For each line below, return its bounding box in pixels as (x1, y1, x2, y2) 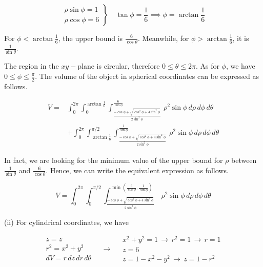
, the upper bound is (58, 33, 123, 43)
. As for (195, 60, 219, 71)
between (231, 155, 257, 166)
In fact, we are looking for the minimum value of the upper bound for (4, 155, 223, 166)
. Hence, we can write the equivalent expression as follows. (46, 165, 229, 175)
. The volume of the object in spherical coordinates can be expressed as (35, 70, 259, 81)
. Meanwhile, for (138, 33, 189, 43)
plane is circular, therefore (77, 60, 160, 71)
